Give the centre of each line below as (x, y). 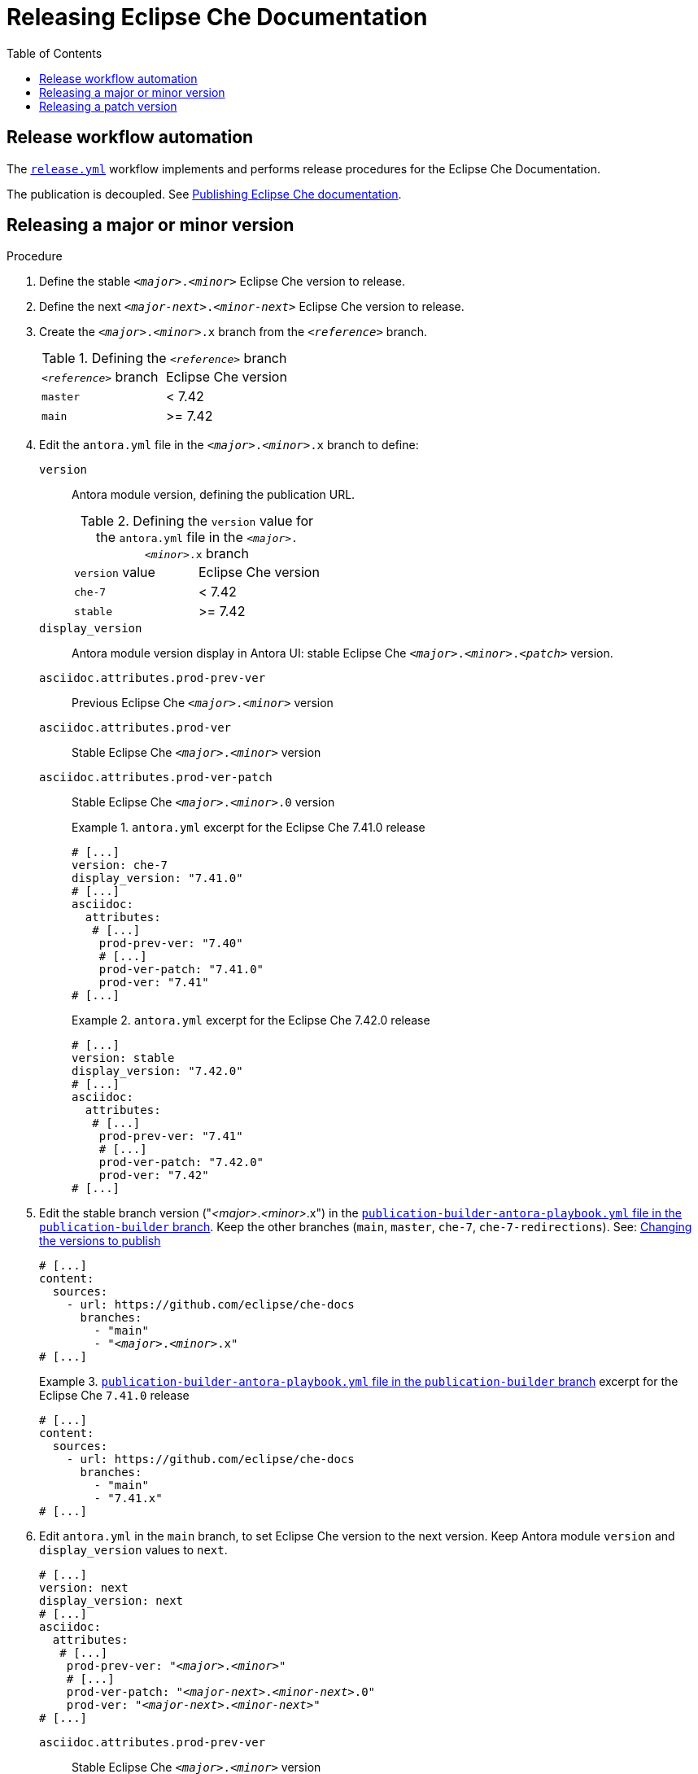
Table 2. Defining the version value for (197, 521)
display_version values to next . (133, 1550)
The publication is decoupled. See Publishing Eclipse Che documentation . (204, 194)
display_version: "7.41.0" (157, 878)
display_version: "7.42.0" (157, 1071)
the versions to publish (100, 1241)
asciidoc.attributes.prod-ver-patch (156, 778)
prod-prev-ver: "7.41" (171, 1136)
